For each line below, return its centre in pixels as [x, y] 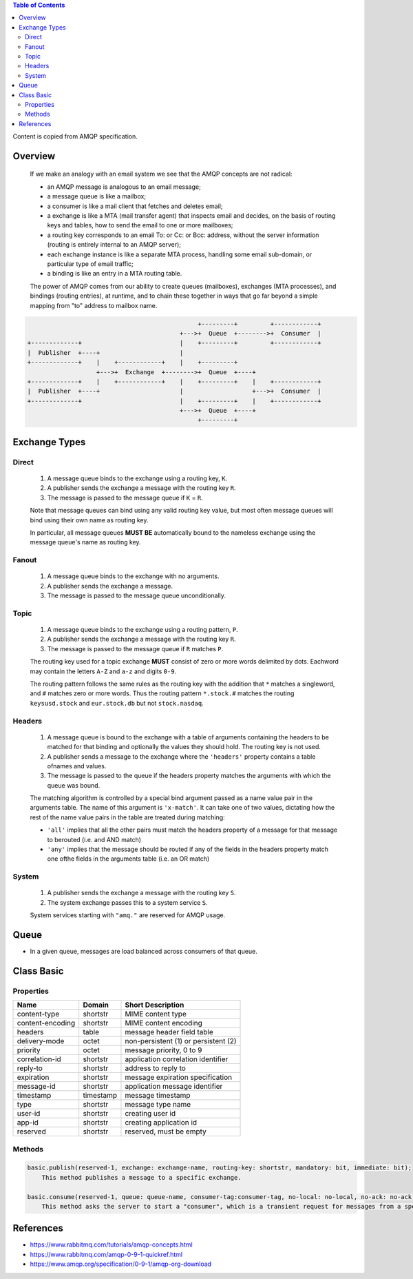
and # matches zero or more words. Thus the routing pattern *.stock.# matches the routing [162, 693]
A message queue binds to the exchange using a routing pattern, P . [142, 630]
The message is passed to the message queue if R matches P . [135, 648]
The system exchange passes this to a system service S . [127, 902]
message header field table [169, 1032]
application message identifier [174, 1087]
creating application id [161, 1123]
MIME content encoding [164, 1023]
